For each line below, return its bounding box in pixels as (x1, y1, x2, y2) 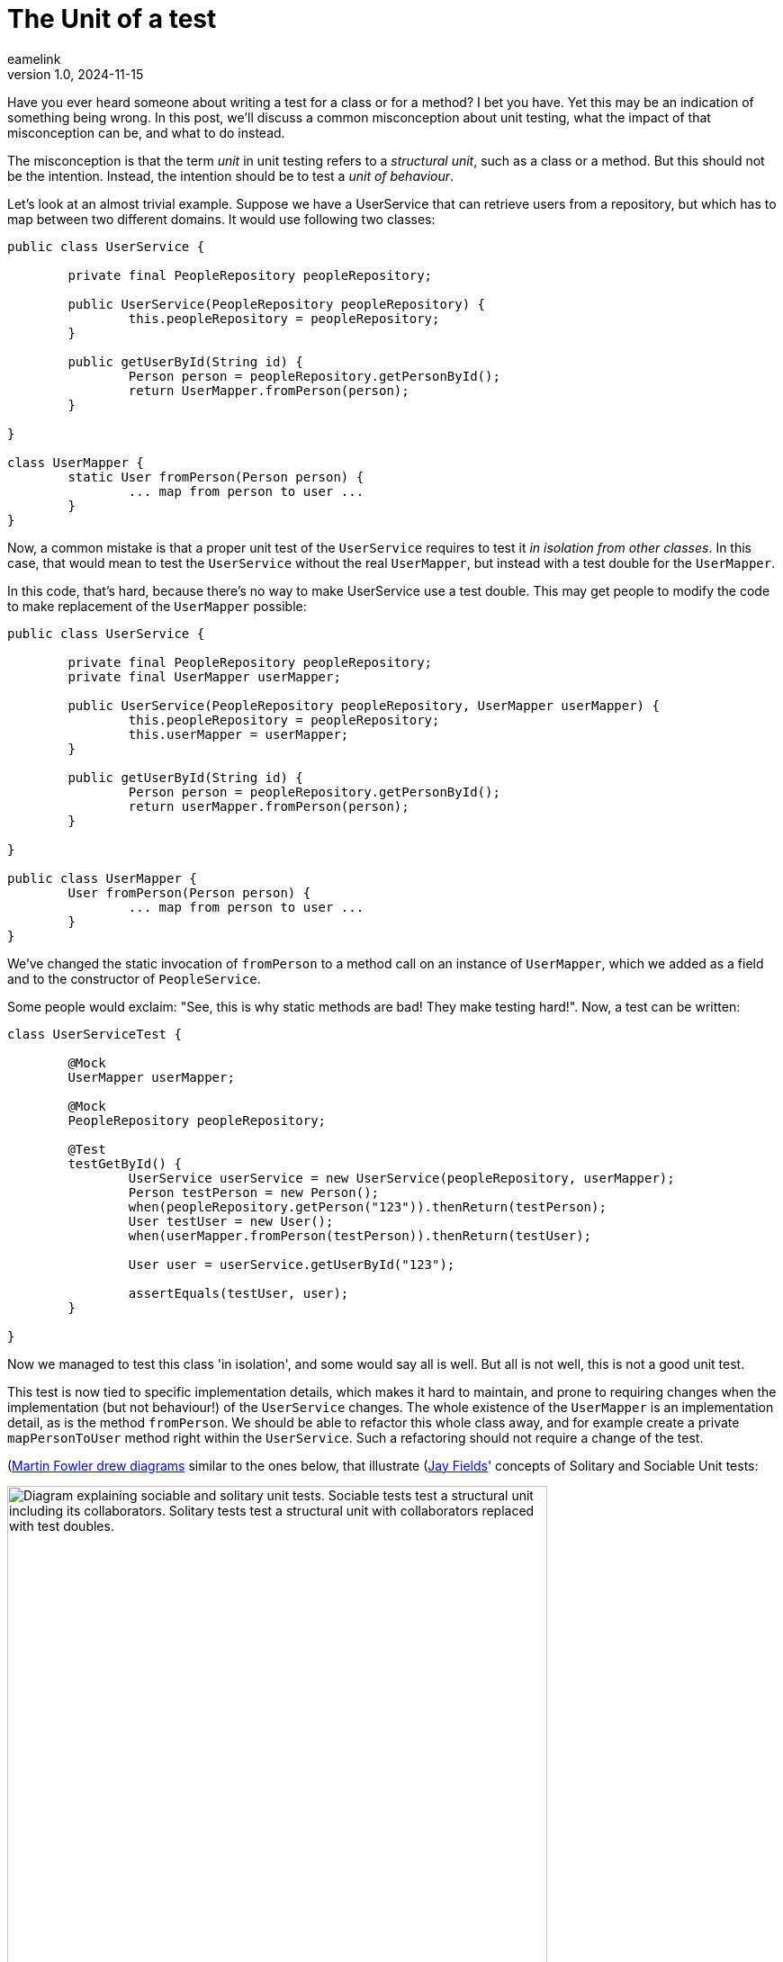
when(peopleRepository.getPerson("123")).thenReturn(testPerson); (128, 1199, 607, 1214)
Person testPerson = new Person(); (128, 1184, 380, 1200)
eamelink (7, 50, 61, 67)
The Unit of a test (7, 4, 217, 34)
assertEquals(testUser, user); (128, 1285, 349, 1300)
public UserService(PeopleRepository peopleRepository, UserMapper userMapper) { (67, 697, 660, 713)
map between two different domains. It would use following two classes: (7, 211, 436, 227)
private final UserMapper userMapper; (67, 669, 341, 684)
